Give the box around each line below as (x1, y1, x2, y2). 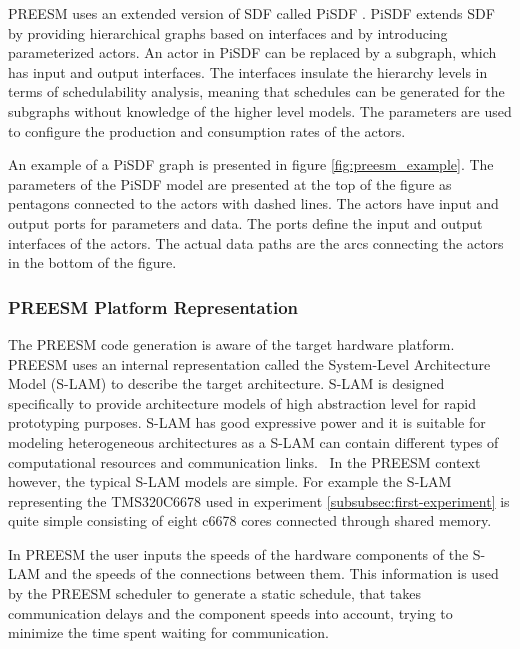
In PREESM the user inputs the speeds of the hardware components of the (8, 543, 469, 564)
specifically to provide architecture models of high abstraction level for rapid (8, 392, 476, 413)
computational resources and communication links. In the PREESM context (8, 451, 481, 472)
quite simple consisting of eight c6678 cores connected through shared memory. (8, 510, 492, 531)
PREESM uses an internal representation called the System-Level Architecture (8, 353, 491, 374)
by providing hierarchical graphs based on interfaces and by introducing (8, 22, 448, 43)
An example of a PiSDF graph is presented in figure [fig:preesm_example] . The (8, 154, 494, 175)
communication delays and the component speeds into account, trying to (8, 602, 453, 623)
